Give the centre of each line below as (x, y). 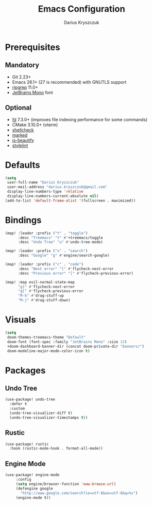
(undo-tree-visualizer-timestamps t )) (49, 417)
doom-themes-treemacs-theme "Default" (46, 337)
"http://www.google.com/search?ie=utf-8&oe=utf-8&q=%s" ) (79, 493)
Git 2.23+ (22, 77)
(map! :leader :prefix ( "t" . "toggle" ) (47, 233)
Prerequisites (33, 47)
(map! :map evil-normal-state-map (40, 282)
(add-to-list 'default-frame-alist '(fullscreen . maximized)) (70, 201)
